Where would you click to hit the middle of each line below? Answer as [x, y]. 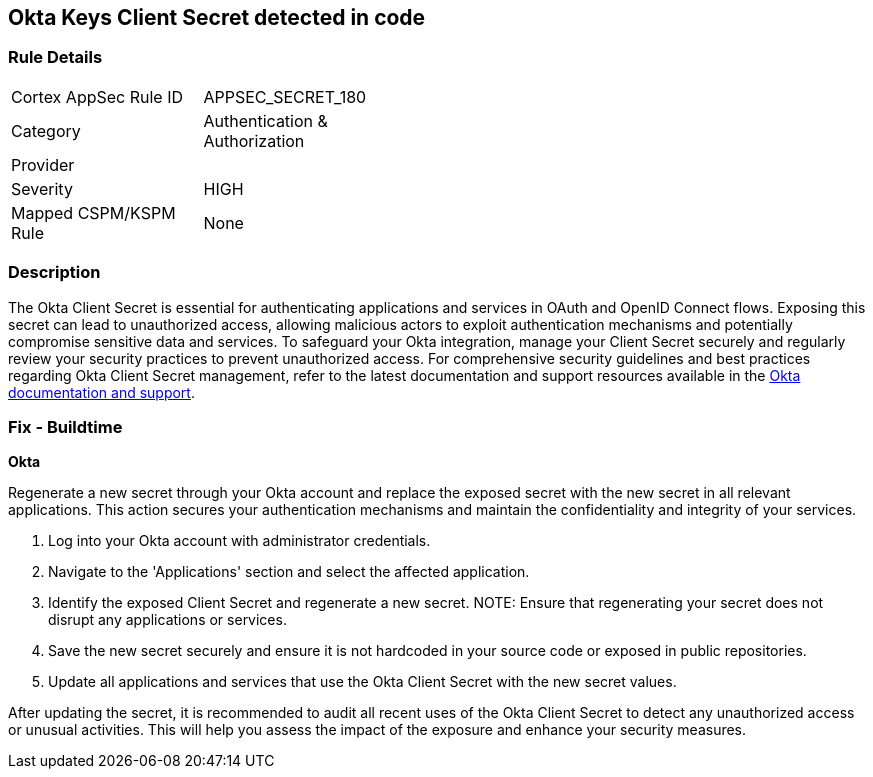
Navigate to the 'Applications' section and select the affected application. [289, 572]
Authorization [254, 140]
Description [54, 272]
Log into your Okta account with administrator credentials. [239, 541]
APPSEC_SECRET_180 [285, 96]
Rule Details [55, 57]
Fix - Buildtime [65, 426]
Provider [43, 164]
